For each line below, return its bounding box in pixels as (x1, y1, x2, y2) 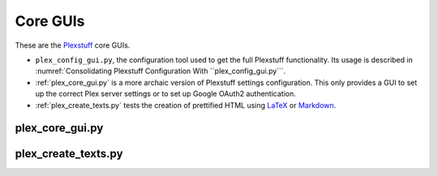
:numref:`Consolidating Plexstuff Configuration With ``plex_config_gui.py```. (35, 66, 286, 76)
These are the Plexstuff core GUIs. (15, 40, 131, 50)
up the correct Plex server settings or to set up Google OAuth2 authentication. (35, 89, 296, 98)
